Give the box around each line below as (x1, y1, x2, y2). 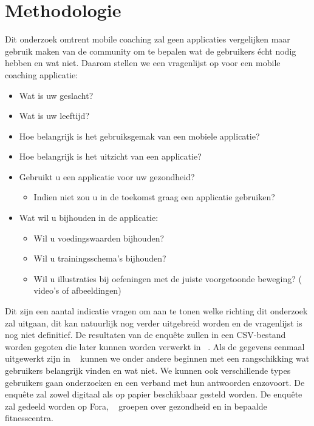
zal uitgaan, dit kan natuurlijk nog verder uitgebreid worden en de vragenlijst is (5, 316, 302, 329)
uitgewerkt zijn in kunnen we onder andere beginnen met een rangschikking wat (5, 352, 310, 365)
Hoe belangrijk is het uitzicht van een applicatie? (19, 150, 202, 163)
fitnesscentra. (5, 411, 53, 424)
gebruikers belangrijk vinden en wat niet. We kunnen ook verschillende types (5, 364, 291, 376)
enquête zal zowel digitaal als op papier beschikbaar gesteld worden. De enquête (5, 388, 302, 401)
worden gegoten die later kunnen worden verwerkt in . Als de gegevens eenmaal (5, 340, 305, 353)
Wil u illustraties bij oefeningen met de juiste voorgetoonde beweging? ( (33, 272, 302, 285)
